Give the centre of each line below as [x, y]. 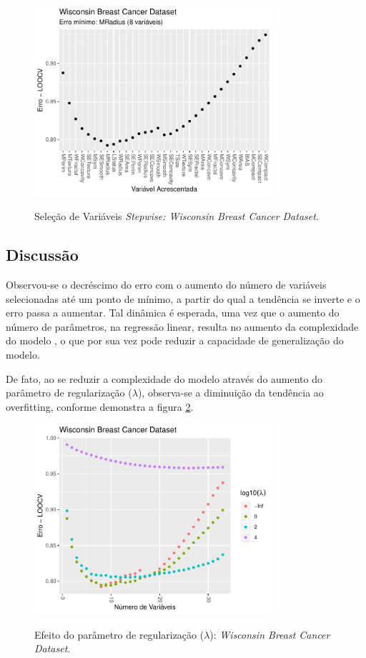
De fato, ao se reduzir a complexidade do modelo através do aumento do [164, 378]
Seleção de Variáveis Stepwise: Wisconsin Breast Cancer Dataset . [177, 216]
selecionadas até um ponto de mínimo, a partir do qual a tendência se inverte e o [183, 298]
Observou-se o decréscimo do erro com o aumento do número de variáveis [166, 285]
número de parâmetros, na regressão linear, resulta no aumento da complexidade [182, 326]
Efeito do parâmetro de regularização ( [119, 634]
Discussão [42, 255]
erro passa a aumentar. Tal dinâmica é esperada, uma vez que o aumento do [173, 313]
